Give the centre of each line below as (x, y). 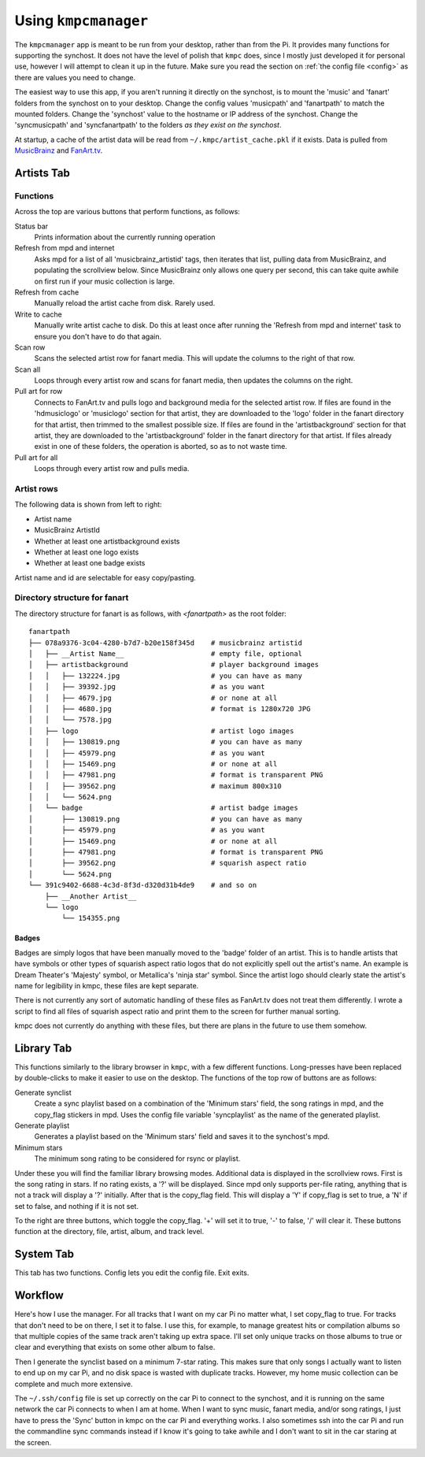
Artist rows (36, 488)
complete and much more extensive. (74, 1384)
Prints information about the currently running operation (125, 237)
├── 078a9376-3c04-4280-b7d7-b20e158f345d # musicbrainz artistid (166, 643)
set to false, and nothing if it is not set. (77, 1206)
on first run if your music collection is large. (105, 281)
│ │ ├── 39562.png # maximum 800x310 (155, 786)
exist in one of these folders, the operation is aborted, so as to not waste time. (161, 447)
